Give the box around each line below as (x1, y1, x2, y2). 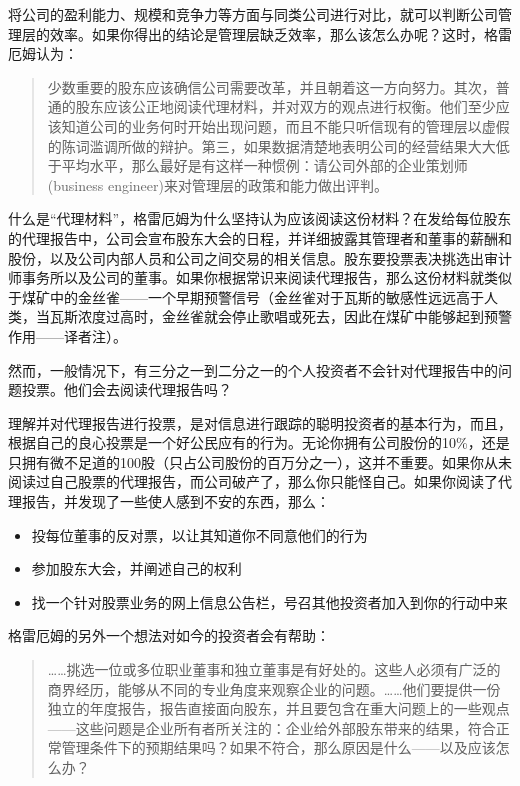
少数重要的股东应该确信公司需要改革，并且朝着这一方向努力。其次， (47, 76, 496, 97)
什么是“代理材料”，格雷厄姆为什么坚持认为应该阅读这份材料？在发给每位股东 (8, 208, 512, 229)
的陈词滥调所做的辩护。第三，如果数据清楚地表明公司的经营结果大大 (47, 135, 496, 156)
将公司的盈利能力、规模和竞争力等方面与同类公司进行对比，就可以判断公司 (8, 4, 498, 24)
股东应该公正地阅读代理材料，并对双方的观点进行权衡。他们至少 (75, 96, 496, 117)
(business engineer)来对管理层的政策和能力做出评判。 (47, 174, 388, 195)
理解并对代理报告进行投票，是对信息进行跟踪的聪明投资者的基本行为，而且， (8, 412, 512, 433)
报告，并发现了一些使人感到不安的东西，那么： (21, 491, 330, 512)
